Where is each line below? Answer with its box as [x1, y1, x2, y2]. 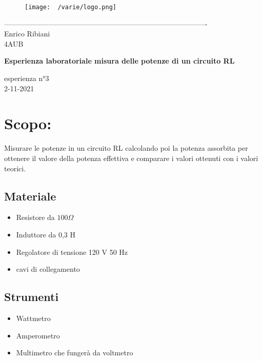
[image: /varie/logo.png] [25, 4, 116, 11]
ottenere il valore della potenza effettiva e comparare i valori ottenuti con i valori [4, 152, 258, 163]
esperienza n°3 [4, 73, 49, 84]
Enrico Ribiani [4, 28, 50, 39]
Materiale [4, 188, 56, 204]
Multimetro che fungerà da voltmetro [16, 347, 133, 358]
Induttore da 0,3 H [16, 229, 75, 239]
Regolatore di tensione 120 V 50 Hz [16, 246, 128, 257]
